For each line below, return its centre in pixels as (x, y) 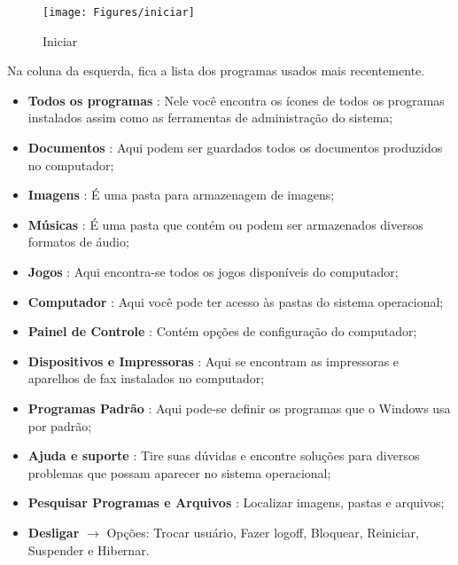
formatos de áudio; (78, 242)
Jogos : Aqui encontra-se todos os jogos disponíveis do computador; (213, 271)
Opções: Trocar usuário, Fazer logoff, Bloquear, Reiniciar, (263, 532)
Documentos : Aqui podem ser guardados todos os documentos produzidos (235, 148)
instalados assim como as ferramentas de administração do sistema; (210, 118)
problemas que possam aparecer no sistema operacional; (179, 472)
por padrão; (60, 425)
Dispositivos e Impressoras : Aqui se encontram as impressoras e (213, 361)
